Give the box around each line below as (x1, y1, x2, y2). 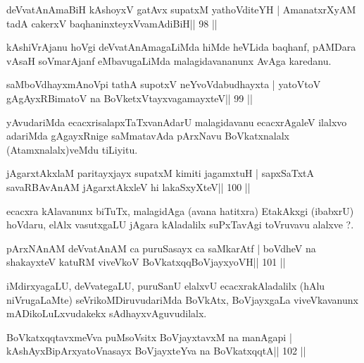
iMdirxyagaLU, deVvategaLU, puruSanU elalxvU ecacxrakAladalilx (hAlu (6, 278, 325, 293)
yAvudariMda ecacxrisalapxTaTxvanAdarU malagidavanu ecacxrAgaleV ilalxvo (6, 114, 347, 129)
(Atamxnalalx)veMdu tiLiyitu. (6, 142, 138, 156)
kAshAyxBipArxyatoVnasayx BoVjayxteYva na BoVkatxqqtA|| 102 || (6, 343, 306, 358)
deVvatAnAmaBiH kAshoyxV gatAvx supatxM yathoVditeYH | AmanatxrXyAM (6, 2, 356, 16)
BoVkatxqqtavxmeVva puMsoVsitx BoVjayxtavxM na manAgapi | (6, 329, 292, 344)
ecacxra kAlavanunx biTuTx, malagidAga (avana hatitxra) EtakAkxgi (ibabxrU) (6, 203, 354, 218)
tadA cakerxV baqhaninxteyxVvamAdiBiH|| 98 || (6, 16, 218, 30)
